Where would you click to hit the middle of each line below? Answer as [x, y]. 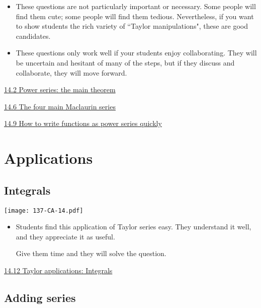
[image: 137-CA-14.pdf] [44, 210]
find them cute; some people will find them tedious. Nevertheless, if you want [135, 16]
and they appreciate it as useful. [65, 236]
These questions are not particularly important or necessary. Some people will [136, 6]
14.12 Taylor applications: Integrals [58, 270]
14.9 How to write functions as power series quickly [83, 123]
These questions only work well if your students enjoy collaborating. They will [136, 53]
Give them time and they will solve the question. [91, 253]
